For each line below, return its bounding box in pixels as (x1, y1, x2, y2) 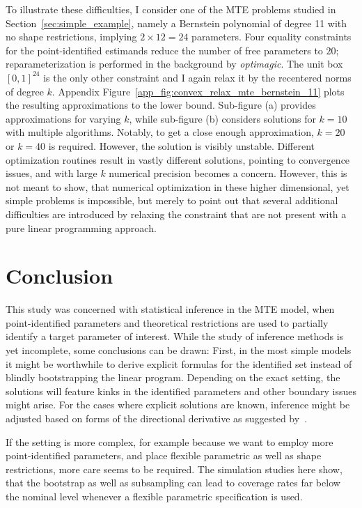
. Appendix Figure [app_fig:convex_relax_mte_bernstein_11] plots (52, 84, 345, 98)
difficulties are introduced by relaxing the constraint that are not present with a (6, 206, 347, 221)
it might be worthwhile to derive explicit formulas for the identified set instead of (6, 356, 352, 371)
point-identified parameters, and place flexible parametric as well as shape (6, 448, 322, 463)
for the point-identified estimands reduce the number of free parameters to (6, 43, 323, 57)
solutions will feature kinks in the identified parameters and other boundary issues (6, 383, 356, 398)
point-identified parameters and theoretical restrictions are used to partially (6, 315, 329, 330)
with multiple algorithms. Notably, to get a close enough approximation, (6, 125, 314, 139)
